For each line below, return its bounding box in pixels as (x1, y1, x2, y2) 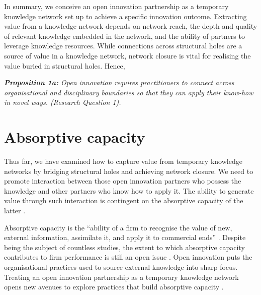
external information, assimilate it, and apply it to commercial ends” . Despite (4, 232, 246, 243)
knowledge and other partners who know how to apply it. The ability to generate (4, 185, 254, 196)
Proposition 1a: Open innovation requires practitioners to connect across (4, 77, 234, 88)
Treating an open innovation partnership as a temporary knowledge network (4, 271, 239, 282)
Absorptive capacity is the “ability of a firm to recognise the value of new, (4, 222, 232, 232)
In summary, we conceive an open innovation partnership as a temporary (4, 1, 229, 11)
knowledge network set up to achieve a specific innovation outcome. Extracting (4, 11, 247, 21)
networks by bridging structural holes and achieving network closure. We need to (4, 165, 253, 176)
